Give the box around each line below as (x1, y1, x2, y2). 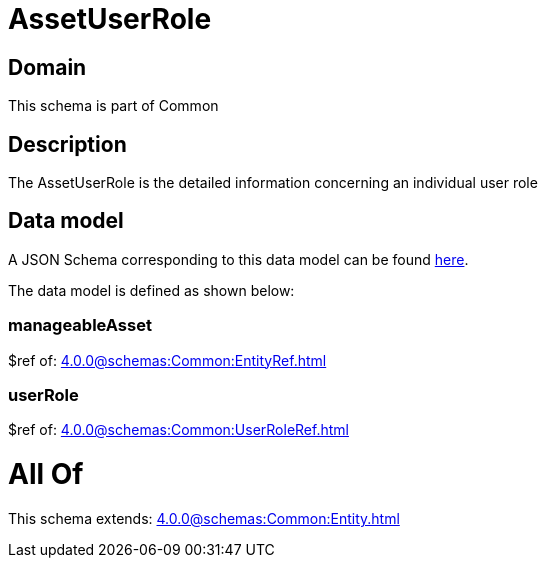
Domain (8, 54, 87, 80)
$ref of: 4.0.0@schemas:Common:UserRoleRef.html (8, 421, 349, 439)
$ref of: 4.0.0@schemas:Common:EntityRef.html (8, 351, 327, 369)
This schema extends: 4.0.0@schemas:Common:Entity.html (8, 509, 400, 527)
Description (8, 131, 127, 157)
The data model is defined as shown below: (8, 281, 295, 299)
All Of (8, 457, 84, 492)
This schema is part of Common (8, 97, 219, 115)
